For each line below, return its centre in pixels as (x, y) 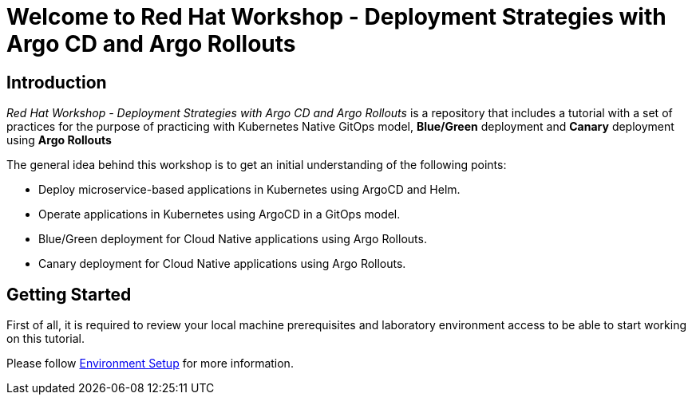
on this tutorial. (45, 339)
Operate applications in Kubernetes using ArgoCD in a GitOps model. (219, 214)
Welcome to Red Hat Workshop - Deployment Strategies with (336, 17)
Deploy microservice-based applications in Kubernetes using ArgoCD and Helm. (249, 190)
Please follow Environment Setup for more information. (150, 364)
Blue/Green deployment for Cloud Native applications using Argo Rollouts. (233, 239)
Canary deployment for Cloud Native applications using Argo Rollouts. (222, 264)
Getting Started (69, 294)
